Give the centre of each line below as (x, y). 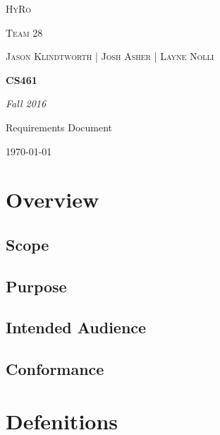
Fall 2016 (26, 103)
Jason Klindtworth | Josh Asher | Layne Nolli (110, 56)
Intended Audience (76, 327)
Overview (53, 199)
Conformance (55, 369)
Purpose (36, 286)
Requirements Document (59, 127)
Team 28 (24, 32)
